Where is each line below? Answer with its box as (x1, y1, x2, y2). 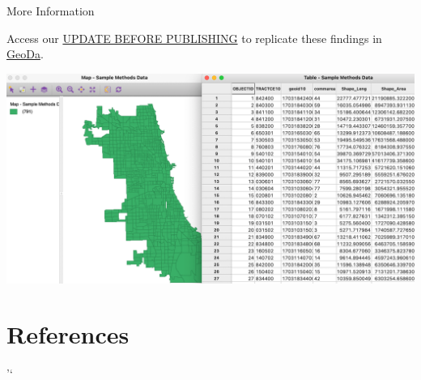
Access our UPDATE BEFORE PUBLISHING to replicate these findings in (6, 29, 382, 46)
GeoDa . (6, 45, 44, 62)
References (6, 318, 130, 351)
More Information (6, 2, 95, 19)
